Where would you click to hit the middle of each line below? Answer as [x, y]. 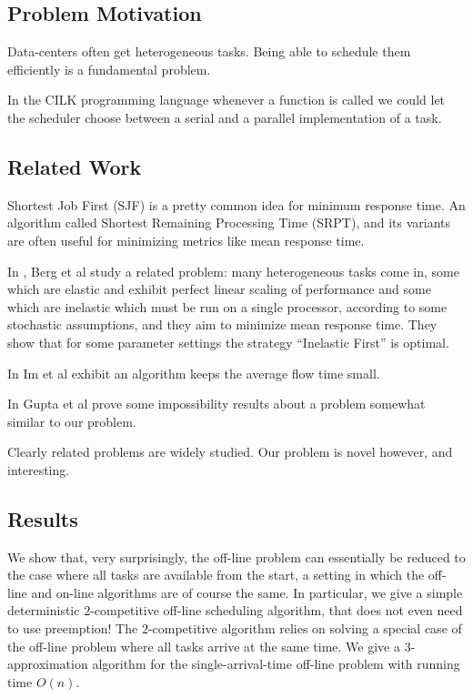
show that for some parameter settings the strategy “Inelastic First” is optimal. [228, 342]
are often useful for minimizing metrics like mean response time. [186, 240]
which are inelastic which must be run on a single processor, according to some [227, 306]
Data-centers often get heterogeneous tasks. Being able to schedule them [209, 51]
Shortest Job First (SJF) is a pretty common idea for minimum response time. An [236, 204]
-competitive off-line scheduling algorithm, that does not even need [277, 610]
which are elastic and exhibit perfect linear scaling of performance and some [219, 289]
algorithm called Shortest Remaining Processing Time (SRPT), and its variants [229, 223]
